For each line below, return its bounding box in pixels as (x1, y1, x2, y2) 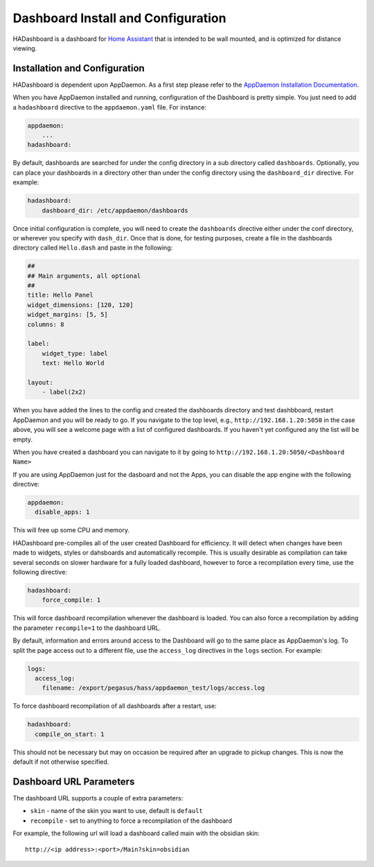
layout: (27, 378, 53, 386)
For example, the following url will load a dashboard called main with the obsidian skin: (12, 829, 260, 838)
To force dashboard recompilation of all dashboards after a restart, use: (12, 702, 217, 710)
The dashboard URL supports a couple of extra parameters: (12, 794, 184, 802)
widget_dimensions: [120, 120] (27, 301, 134, 308)
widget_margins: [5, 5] (27, 310, 109, 319)
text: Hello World (42, 359, 105, 367)
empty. (12, 435, 33, 444)
